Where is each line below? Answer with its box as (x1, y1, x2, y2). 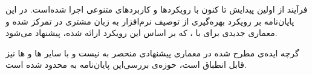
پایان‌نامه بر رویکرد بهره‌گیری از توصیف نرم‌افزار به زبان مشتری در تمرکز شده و (5, 14, 294, 27)
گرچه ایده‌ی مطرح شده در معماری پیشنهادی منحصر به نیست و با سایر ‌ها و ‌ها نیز (5, 46, 299, 59)
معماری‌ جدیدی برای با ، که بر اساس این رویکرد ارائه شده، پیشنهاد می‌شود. (5, 26, 278, 39)
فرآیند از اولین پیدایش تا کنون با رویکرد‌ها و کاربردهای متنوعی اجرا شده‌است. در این (5, 3, 308, 15)
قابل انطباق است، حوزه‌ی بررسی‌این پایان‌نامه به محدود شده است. (5, 58, 247, 71)
